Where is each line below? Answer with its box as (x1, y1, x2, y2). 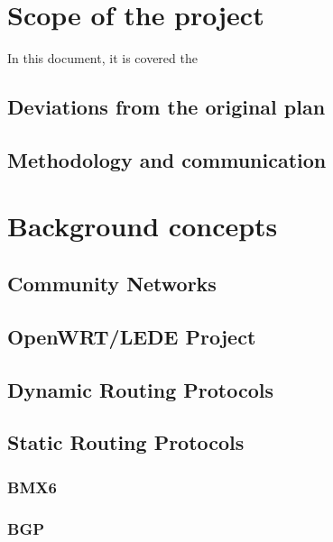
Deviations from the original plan (7, 93, 326, 121)
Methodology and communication (7, 145, 327, 173)
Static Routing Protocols (7, 428, 245, 456)
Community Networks (7, 270, 217, 298)
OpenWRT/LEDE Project (7, 322, 256, 350)
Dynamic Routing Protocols (7, 375, 273, 403)
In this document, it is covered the (7, 49, 198, 68)
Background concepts (7, 207, 278, 244)
